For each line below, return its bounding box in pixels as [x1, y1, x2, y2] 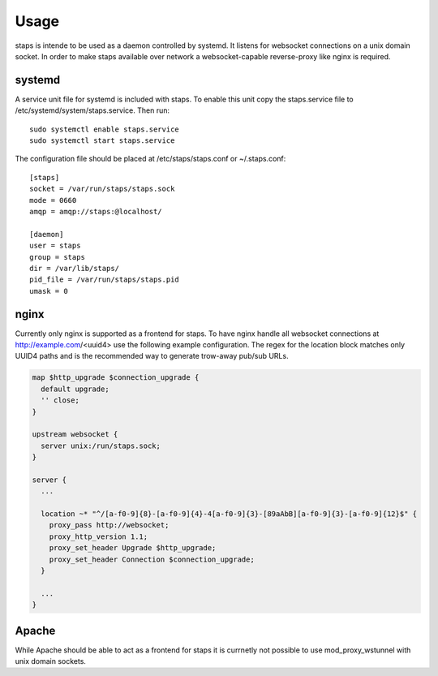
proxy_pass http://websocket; [49, 520, 170, 530]
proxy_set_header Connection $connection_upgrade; [49, 554, 255, 564]
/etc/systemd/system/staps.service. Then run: [15, 105, 170, 115]
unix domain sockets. [15, 657, 87, 666]
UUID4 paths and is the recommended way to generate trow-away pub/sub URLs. [15, 351, 289, 361]
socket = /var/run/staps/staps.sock [29, 184, 175, 194]
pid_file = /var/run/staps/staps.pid [29, 275, 180, 284]
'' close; [41, 396, 80, 405]
